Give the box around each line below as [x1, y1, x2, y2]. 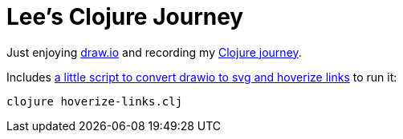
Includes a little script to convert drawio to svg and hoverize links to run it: [6, 69, 397, 84]
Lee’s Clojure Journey [6, 3, 244, 30]
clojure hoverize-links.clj [6, 94, 183, 108]
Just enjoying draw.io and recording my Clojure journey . [6, 45, 302, 59]
